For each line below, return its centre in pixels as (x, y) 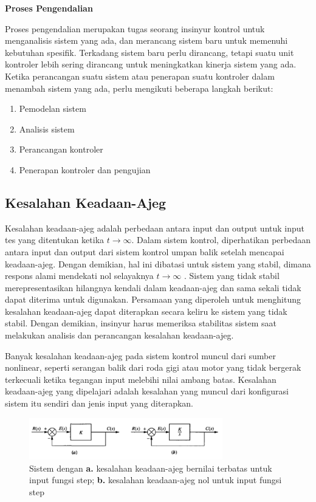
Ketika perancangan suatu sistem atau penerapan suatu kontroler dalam (140, 76)
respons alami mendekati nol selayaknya (79, 276)
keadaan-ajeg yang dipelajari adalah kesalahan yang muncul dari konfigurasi (147, 391)
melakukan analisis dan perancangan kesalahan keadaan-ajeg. (119, 335)
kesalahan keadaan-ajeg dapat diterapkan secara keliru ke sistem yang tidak (146, 311)
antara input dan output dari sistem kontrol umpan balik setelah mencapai (145, 251)
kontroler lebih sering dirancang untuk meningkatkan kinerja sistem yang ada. (151, 64)
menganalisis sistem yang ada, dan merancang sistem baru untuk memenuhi (146, 40)
